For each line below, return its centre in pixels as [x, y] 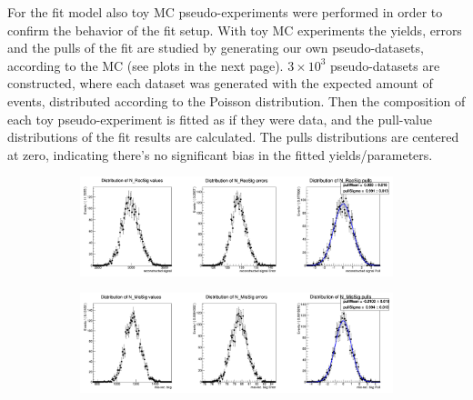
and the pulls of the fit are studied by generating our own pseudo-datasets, [216, 48]
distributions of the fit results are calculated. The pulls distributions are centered [233, 137]
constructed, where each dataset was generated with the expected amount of [220, 83]
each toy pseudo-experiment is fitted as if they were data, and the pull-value [220, 119]
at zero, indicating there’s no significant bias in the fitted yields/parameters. [220, 154]
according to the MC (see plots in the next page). [146, 65]
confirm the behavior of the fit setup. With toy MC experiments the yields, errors [235, 30]
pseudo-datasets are [385, 65]
